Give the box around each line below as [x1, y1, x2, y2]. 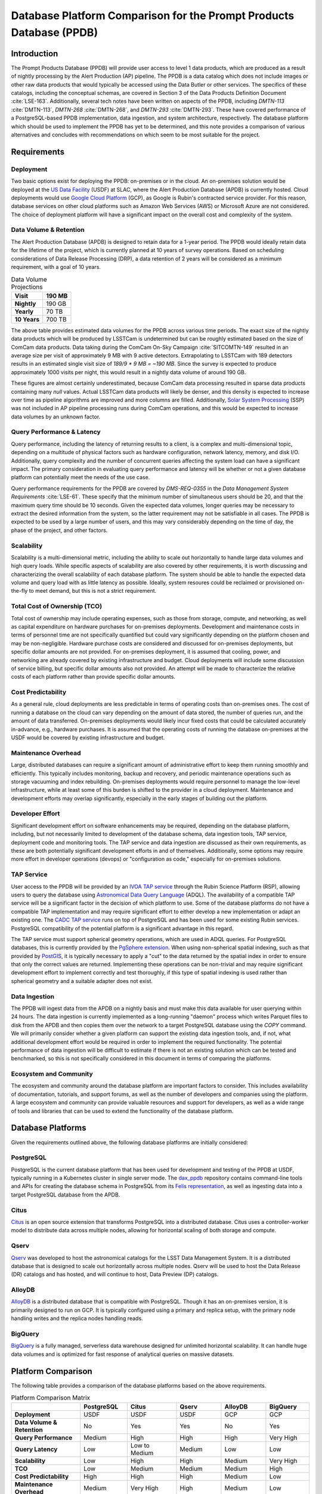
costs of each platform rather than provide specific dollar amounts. [11, 673, 176, 681]
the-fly [11, 587, 28, 595]
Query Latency [14, 1445, 58, 1453]
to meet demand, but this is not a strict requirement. [29, 587, 157, 595]
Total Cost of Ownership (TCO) [11, 602, 103, 611]
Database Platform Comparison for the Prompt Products [11, 9, 295, 22]
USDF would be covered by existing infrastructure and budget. [11, 734, 165, 741]
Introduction [11, 48, 58, 59]
